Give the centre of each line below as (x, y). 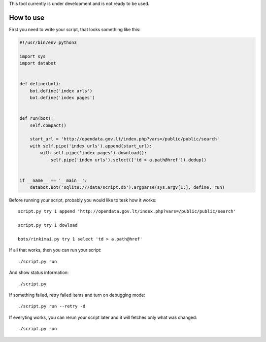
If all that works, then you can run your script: (55, 250)
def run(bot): (36, 119)
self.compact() (48, 125)
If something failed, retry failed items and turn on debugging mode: (77, 295)
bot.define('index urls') (61, 91)
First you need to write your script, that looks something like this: (75, 29)
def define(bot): (40, 84)
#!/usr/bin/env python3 (48, 42)
